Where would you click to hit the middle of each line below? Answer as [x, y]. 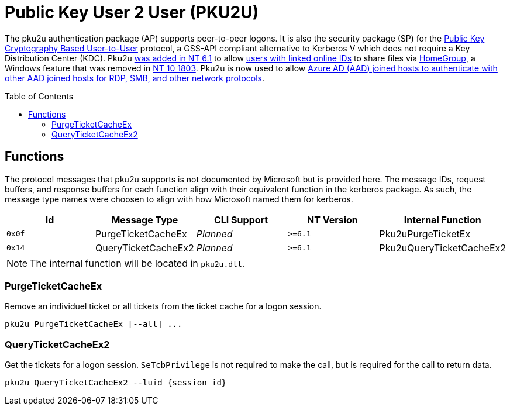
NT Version [332, 220]
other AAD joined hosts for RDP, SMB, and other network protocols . [135, 78]
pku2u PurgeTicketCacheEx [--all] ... [94, 324]
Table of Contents [39, 96]
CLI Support [241, 220]
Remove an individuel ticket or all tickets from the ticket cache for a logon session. [163, 306]
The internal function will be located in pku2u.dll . [137, 263]
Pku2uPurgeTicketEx [425, 234]
